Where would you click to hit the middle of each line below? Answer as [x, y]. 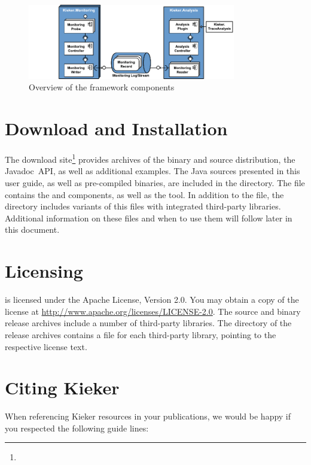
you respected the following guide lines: [77, 428]
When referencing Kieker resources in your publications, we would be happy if [148, 416]
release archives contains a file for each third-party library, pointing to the [141, 334]
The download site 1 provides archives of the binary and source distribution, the [150, 158]
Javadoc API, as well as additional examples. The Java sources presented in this [153, 171]
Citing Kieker [62, 387]
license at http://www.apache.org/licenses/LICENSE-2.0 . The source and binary [153, 311]
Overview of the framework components [102, 87]
